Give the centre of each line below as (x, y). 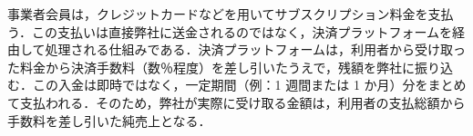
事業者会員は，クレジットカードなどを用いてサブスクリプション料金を (218, 14)
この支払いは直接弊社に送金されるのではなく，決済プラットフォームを (242, 31)
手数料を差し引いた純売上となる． (109, 120)
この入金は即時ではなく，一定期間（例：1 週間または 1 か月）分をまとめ (249, 85)
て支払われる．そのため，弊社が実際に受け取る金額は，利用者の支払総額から (236, 102)
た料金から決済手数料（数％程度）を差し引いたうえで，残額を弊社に (211, 67)
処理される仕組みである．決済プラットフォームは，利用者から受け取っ (256, 49)
